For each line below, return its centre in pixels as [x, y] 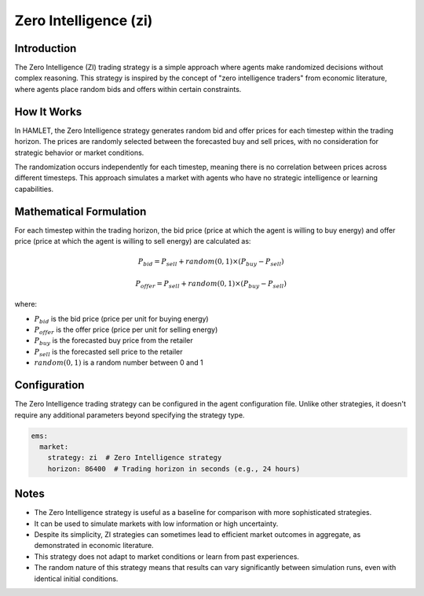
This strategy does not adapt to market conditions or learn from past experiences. [167, 556]
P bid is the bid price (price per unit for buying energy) [121, 320]
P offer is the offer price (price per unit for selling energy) [126, 330]
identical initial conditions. [76, 579]
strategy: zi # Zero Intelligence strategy [135, 458]
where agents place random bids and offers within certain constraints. [128, 89]
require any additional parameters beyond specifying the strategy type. [130, 415]
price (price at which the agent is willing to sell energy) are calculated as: [133, 241]
